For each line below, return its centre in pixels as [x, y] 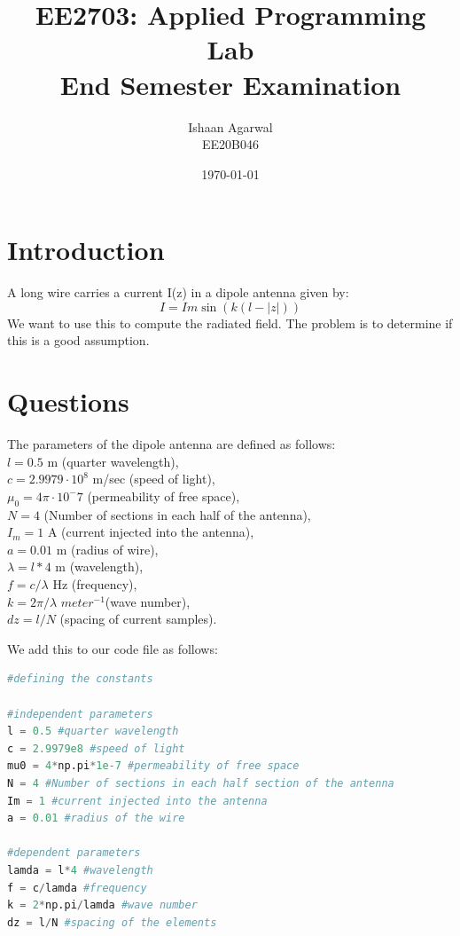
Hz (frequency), [95, 584]
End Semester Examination [230, 84]
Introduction [86, 250]
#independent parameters [80, 714]
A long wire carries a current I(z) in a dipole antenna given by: [178, 292]
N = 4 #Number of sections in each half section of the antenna [201, 784]
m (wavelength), [99, 566]
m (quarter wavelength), [113, 461]
